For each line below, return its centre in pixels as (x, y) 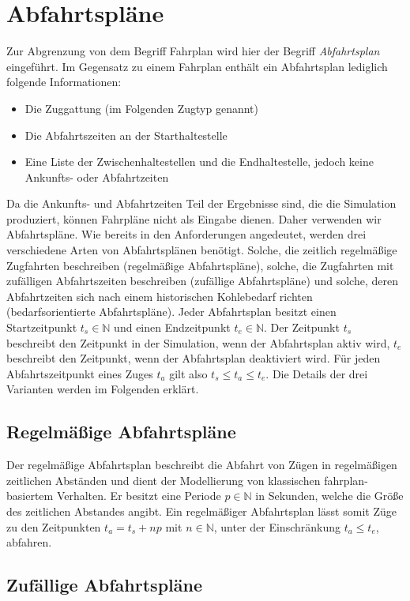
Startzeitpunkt (42, 327)
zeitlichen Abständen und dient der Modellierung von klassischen (164, 480)
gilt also (188, 373)
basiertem (30, 496)
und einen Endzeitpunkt (172, 327)
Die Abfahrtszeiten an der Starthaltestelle (126, 135)
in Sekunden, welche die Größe (329, 496)
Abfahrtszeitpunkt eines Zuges (80, 373)
